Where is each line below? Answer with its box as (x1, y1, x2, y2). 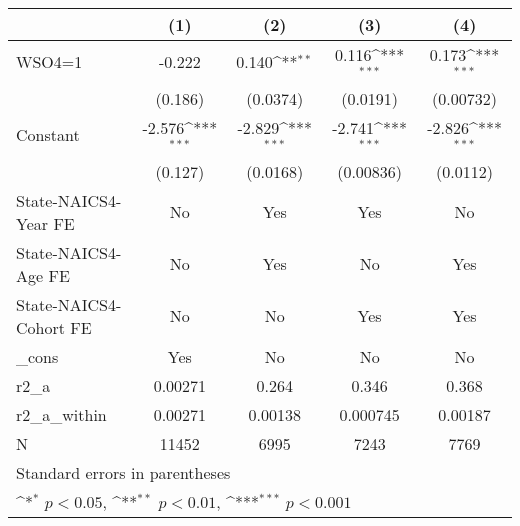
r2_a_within (16, 402, 107, 426)
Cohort (16, 315, 65, 339)
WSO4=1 (16, 50, 83, 74)
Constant (16, 123, 80, 147)
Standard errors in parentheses (16, 460, 231, 484)
